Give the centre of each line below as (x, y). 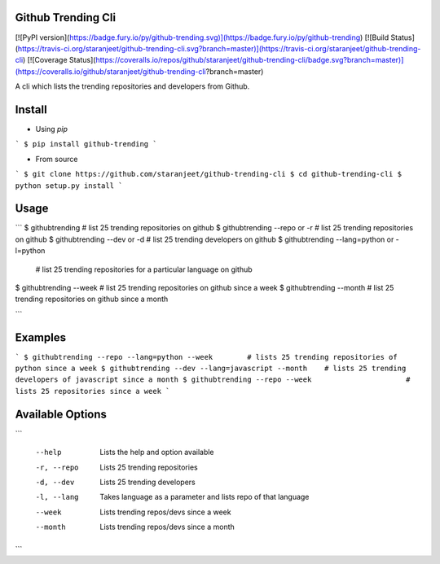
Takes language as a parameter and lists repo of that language (205, 497)
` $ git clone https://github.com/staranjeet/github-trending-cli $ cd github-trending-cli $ (209, 174)
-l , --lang (57, 497)
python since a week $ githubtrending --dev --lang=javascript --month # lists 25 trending (211, 369)
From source (57, 159)
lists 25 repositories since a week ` (92, 391)
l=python (30, 251)
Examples (41, 337)
